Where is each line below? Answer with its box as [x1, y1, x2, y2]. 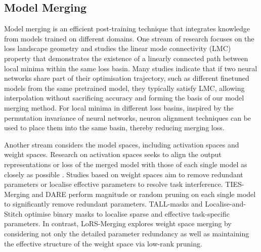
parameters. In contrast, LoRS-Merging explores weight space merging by [4, 218, 232, 229]
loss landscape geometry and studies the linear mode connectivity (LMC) [4, 43, 231, 54]
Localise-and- [205, 198, 246, 209]
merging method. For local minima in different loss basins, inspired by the [4, 102, 234, 113]
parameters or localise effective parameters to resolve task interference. [4, 179, 223, 189]
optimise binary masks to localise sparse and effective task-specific [24, 208, 230, 219]
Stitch [4, 208, 23, 219]
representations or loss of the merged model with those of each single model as [4, 159, 247, 169]
